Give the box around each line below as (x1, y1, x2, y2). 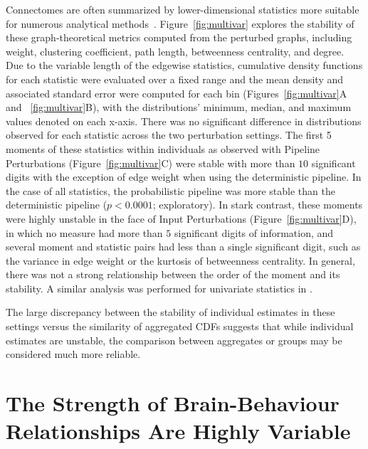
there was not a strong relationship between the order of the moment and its (6, 267, 340, 282)
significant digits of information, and (174, 225, 334, 240)
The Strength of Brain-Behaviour (6, 389, 340, 418)
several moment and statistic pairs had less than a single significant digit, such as (6, 239, 361, 254)
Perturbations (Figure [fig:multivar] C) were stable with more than (6, 155, 295, 170)
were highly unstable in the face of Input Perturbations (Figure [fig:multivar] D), (6, 211, 357, 226)
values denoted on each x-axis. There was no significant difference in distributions (6, 113, 362, 128)
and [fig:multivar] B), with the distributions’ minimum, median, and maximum (6, 100, 352, 115)
